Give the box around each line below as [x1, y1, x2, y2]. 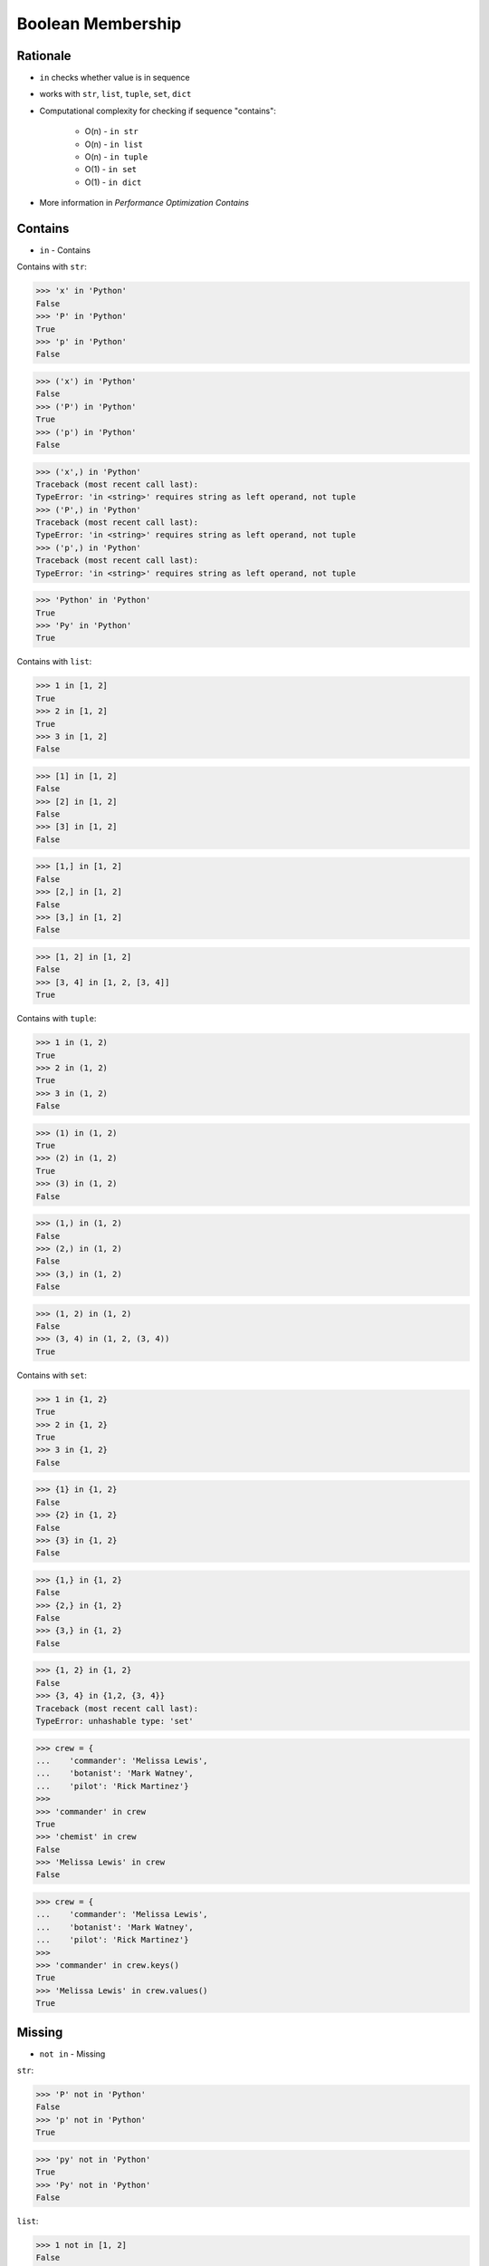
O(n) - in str [84, 126, 139, 137]
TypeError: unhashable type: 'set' [35, 1716, 194, 1726]
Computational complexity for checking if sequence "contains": [39, 105, 276, 116]
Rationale [16, 48, 72, 63]
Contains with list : [16, 656, 92, 667]
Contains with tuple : [16, 1013, 97, 1024]
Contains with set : [16, 1370, 88, 1380]
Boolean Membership [16, 14, 182, 34]
